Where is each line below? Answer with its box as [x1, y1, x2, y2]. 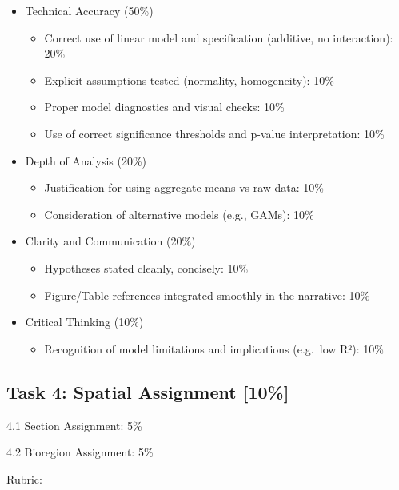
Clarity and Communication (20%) [25, 233, 196, 249]
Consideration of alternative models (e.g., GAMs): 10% [44, 205, 314, 222]
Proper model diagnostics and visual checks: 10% [44, 98, 285, 115]
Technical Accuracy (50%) [25, 2, 154, 18]
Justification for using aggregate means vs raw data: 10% [44, 179, 325, 196]
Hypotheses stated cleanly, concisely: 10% [44, 259, 249, 276]
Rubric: [6, 470, 42, 487]
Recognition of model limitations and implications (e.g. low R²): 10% [44, 340, 385, 357]
